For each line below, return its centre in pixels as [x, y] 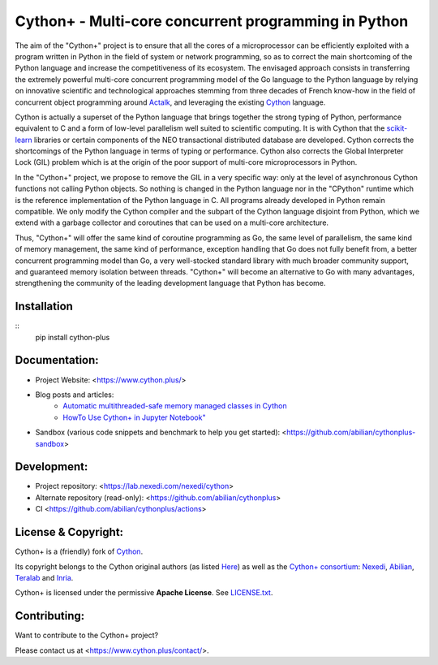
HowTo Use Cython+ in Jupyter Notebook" [134, 417]
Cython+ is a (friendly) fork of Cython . [79, 551]
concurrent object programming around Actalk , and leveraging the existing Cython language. [170, 102]
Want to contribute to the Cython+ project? [86, 635]
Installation [44, 307]
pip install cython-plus [73, 337]
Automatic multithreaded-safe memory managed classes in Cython [175, 406]
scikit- [397, 128]
